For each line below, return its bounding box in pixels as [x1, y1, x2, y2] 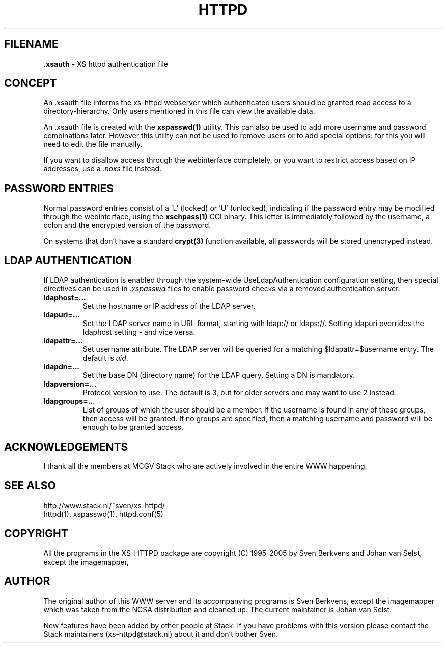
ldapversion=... [43, 379, 97, 389]
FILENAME [4, 38, 59, 51]
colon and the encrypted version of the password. [43, 221, 211, 230]
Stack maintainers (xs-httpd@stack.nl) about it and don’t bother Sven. [43, 629, 278, 638]
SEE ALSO [4, 479, 56, 492]
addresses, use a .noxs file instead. [43, 164, 162, 173]
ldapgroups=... [43, 397, 95, 406]
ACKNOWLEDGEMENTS [4, 440, 128, 453]
